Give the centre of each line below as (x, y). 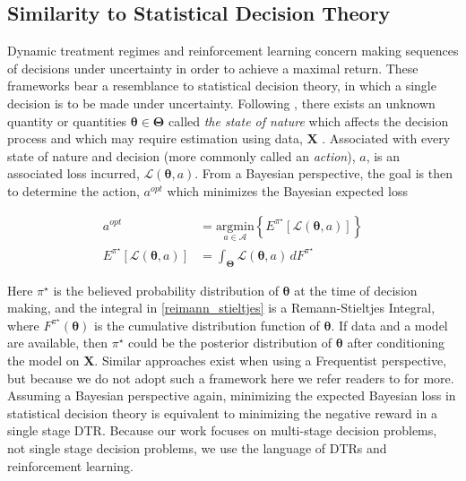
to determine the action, (73, 190)
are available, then (58, 343)
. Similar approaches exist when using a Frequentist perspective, (271, 361)
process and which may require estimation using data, (155, 138)
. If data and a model (389, 325)
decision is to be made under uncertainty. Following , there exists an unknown (221, 103)
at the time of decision (356, 290)
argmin (235, 226)
